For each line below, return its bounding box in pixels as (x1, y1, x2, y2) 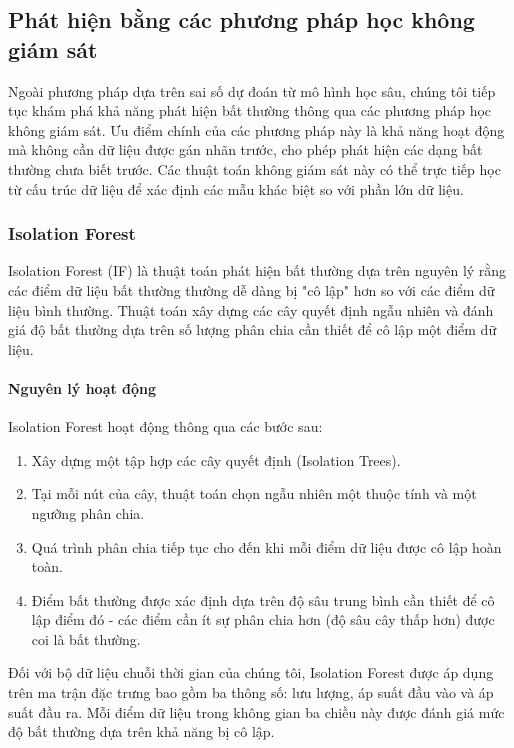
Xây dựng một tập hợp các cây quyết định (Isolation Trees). (31, 449, 401, 470)
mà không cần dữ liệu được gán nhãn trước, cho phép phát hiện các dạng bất (8, 139, 483, 160)
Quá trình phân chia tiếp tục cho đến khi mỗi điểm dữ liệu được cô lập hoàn (31, 536, 502, 557)
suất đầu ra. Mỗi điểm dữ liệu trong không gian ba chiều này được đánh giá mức (8, 701, 505, 722)
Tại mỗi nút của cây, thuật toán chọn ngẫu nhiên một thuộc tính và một (31, 483, 477, 504)
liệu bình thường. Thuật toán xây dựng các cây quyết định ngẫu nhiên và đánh (8, 299, 494, 320)
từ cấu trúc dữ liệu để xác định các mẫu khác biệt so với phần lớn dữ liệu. (8, 178, 464, 199)
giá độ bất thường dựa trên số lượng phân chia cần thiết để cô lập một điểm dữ (8, 319, 497, 340)
